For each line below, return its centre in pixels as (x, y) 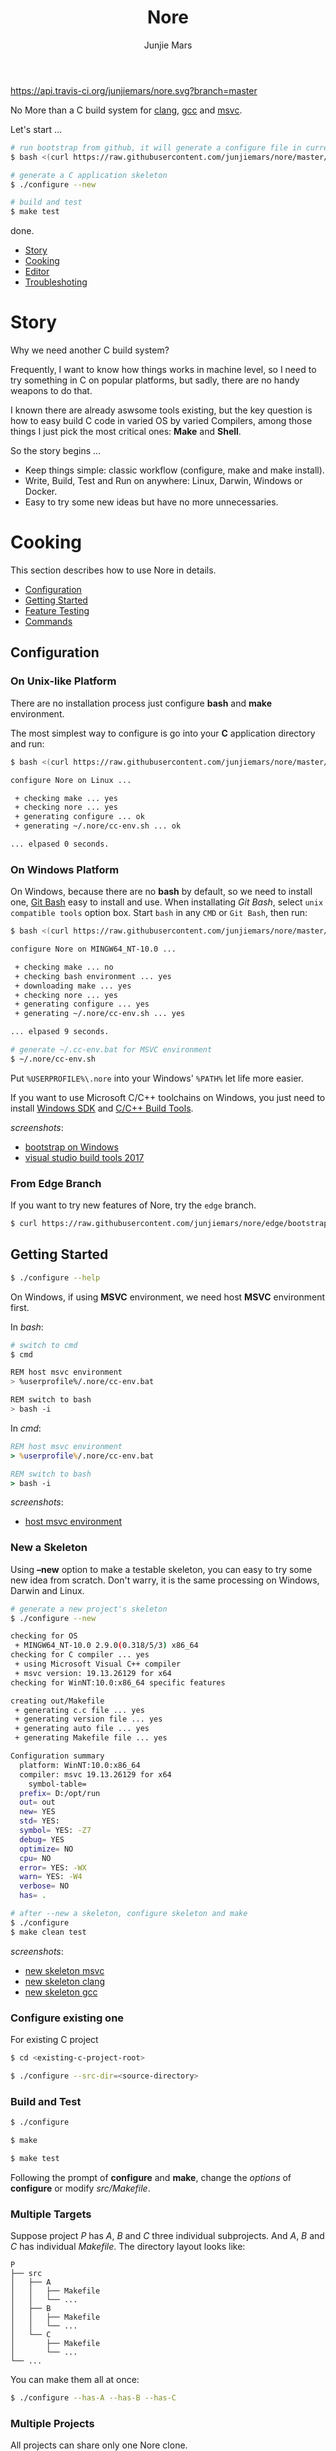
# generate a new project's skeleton (89, 1609)
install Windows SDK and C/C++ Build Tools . (102, 1108)
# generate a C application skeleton (89, 175)
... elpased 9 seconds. (60, 1032)
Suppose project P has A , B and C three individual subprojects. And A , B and (167, 2235)
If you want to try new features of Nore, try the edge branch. (133, 1205)
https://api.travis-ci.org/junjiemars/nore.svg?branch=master (134, 90)
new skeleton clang (64, 1981)
